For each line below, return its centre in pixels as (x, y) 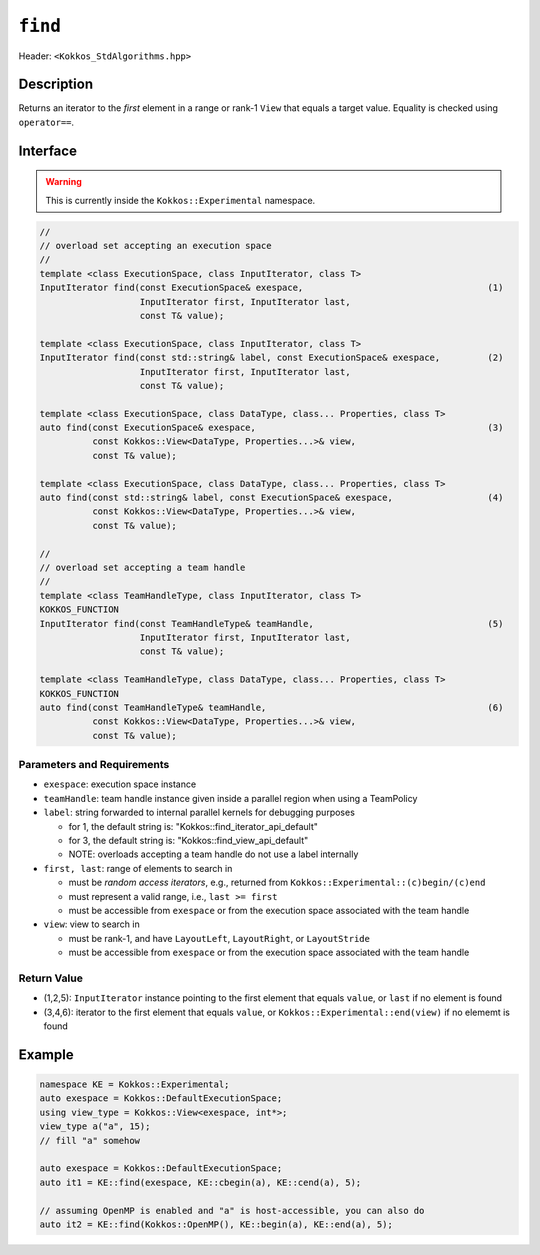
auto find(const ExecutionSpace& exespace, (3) (271, 428)
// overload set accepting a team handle (142, 567)
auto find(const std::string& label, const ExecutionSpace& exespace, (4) (271, 498)
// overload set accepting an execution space (155, 246)
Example (46, 1054)
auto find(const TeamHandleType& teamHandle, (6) (271, 707)
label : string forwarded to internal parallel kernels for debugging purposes (199, 812)
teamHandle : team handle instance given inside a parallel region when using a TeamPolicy (230, 798)
